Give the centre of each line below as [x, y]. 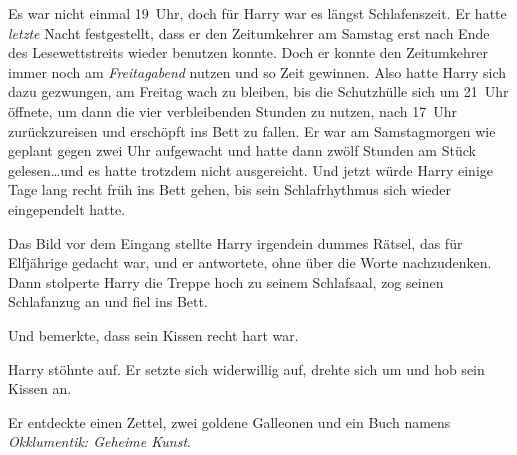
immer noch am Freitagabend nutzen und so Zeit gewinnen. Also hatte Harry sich [257, 71]
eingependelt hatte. [67, 208]
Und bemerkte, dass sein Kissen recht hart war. [153, 334]
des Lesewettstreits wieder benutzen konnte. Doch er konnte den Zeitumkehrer [248, 52]
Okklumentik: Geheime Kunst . [99, 441]
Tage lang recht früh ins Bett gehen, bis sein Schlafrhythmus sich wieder [229, 189]
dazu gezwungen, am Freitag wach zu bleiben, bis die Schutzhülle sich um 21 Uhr [258, 91]
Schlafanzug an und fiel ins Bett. [108, 301]
